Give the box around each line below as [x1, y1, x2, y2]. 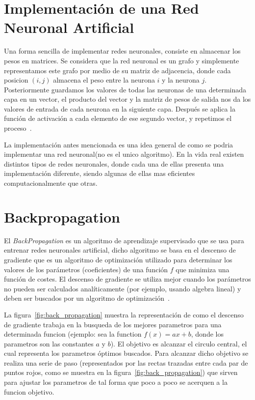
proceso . [4, 123, 32, 133]
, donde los [191, 329, 224, 339]
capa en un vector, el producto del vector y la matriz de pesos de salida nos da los [4, 94, 251, 104]
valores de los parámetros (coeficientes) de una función [4, 264, 168, 274]
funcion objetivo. [4, 386, 54, 397]
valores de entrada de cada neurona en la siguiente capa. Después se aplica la [4, 103, 235, 114]
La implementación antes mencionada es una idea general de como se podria [4, 139, 233, 149]
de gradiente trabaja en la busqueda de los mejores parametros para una [4, 319, 222, 329]
